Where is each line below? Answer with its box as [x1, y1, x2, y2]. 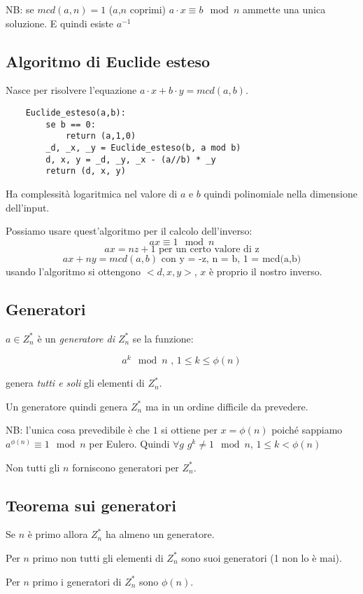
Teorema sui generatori [6, 494, 176, 516]
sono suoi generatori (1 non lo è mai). [181, 550, 342, 565]
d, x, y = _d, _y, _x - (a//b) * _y [45, 154, 216, 165]
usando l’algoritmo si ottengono [6, 263, 141, 278]
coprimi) [129, 2, 166, 16]
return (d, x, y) [45, 166, 126, 177]
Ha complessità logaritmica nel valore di [6, 186, 178, 200]
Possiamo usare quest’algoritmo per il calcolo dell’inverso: [6, 223, 252, 238]
